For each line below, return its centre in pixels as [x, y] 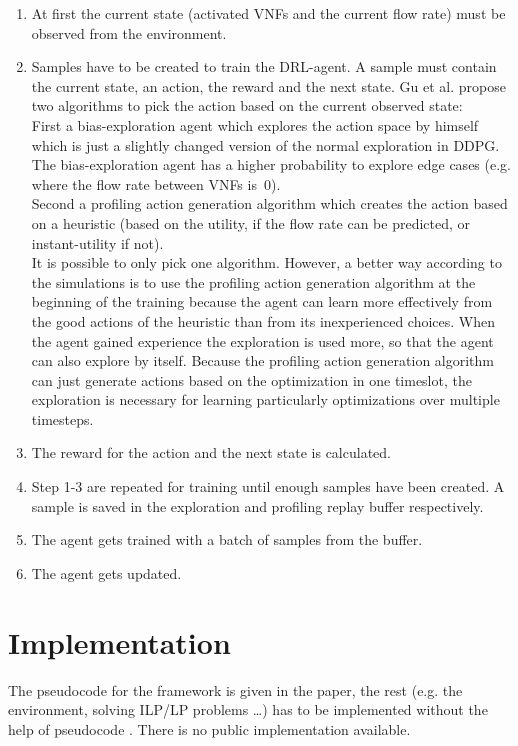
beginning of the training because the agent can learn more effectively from [262, 301]
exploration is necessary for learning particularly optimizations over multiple [265, 399]
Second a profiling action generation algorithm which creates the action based [269, 203]
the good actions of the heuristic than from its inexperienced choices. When [263, 320]
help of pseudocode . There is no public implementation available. [209, 728]
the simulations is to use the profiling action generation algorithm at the [253, 281]
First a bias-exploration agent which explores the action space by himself [255, 124]
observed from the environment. [129, 32]
